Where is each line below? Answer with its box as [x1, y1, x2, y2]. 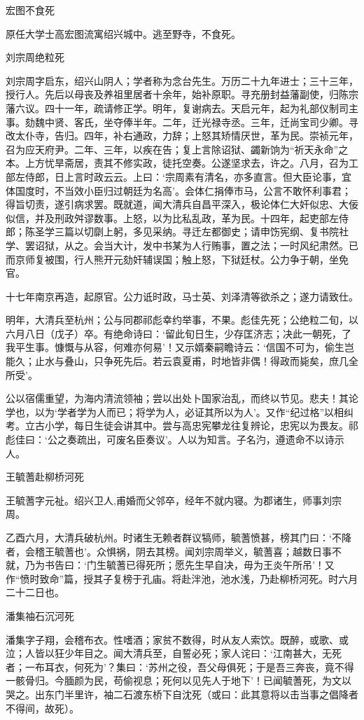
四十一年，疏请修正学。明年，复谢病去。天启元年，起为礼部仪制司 [44, 100, 349, 115]
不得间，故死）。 [6, 700, 79, 715]
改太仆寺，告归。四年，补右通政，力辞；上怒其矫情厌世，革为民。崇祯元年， [6, 128, 358, 143]
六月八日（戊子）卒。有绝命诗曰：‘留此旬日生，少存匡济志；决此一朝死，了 [6, 326, 351, 340]
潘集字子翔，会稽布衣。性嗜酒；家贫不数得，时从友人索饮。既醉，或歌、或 [6, 632, 349, 646]
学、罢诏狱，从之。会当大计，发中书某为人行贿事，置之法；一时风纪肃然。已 [6, 237, 358, 252]
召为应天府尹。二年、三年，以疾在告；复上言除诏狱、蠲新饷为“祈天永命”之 [6, 141, 349, 156]
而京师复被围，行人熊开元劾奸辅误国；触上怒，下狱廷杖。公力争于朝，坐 [6, 251, 339, 266]
